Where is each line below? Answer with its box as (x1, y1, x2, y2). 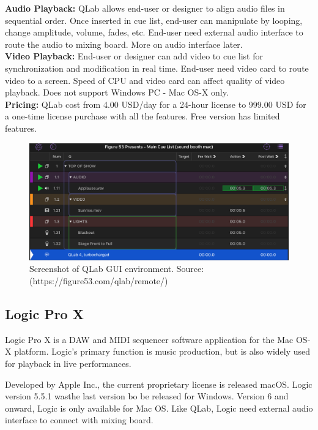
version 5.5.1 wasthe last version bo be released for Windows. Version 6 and (5, 390, 289, 402)
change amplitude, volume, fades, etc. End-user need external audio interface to (5, 26, 303, 39)
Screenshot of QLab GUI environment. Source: (29, 262, 204, 275)
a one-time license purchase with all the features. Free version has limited (5, 110, 280, 123)
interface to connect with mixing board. (5, 413, 153, 426)
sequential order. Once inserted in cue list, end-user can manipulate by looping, (5, 13, 303, 26)
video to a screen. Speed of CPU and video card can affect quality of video (5, 74, 285, 86)
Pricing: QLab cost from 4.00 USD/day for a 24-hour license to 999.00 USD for (5, 97, 306, 110)
